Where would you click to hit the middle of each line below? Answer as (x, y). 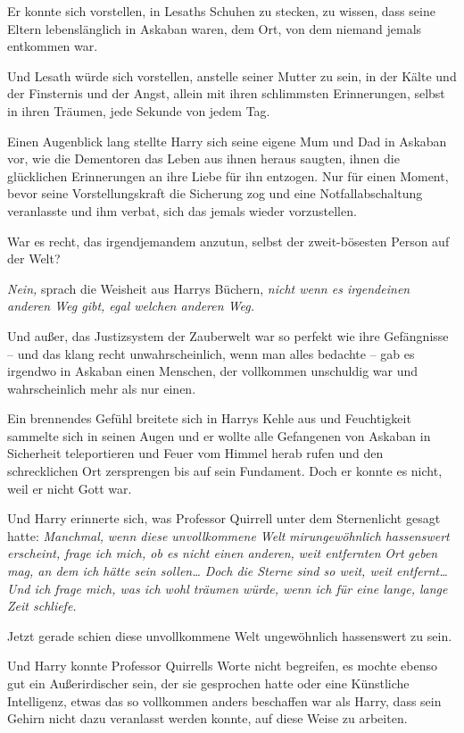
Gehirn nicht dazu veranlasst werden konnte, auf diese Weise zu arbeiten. (207, 718)
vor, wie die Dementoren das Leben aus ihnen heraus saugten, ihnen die (203, 158)
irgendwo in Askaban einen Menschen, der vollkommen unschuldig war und (213, 371)
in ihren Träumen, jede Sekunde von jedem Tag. (139, 110)
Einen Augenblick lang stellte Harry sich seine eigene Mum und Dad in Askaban (227, 141)
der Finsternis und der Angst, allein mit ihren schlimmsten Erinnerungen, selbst (226, 93)
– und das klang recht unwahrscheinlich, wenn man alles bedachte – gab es (211, 353)
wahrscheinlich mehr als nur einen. (102, 388)
